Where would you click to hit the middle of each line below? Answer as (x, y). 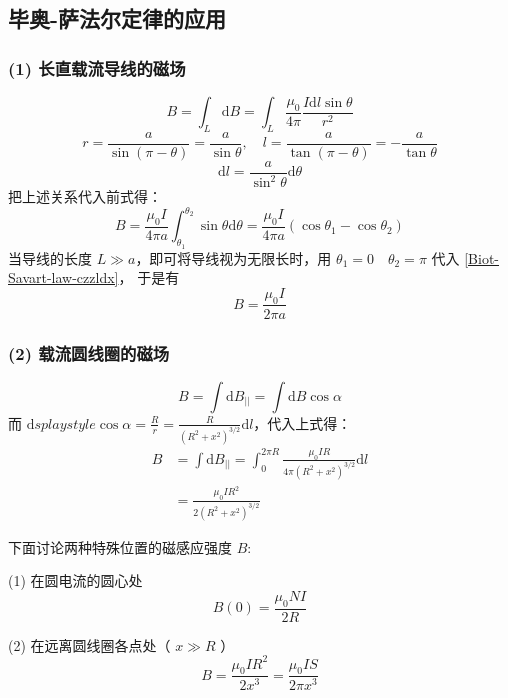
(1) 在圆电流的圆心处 (75, 580)
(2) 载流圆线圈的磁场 (89, 352)
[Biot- (482, 257)
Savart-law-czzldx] (63, 277)
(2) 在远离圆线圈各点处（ (89, 644)
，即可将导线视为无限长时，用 (233, 257)
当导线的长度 (50, 257)
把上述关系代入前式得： (85, 196)
